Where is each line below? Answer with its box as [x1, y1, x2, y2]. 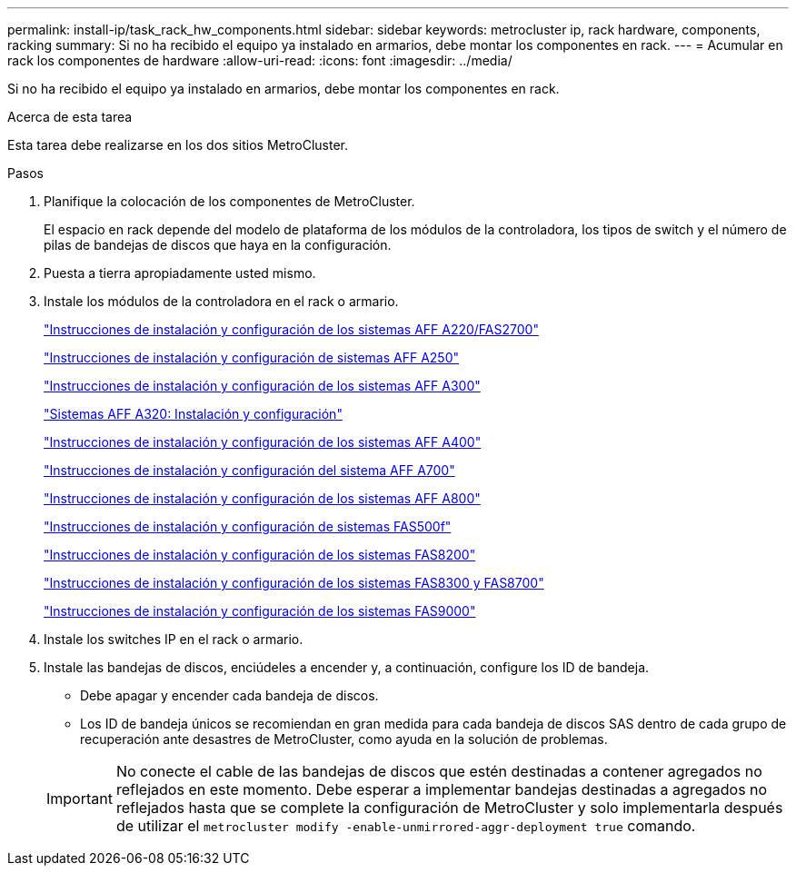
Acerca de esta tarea [7, 109, 133, 124]
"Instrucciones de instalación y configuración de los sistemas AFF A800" [44, 491, 481, 506]
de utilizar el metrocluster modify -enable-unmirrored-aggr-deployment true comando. [115, 817, 696, 835]
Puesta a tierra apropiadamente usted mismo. [44, 265, 316, 281]
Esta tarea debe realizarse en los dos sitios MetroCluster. [7, 137, 349, 153]
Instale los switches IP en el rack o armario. [44, 631, 303, 647]
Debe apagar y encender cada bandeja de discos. [80, 688, 379, 703]
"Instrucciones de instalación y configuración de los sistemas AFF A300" [44, 378, 481, 393]
